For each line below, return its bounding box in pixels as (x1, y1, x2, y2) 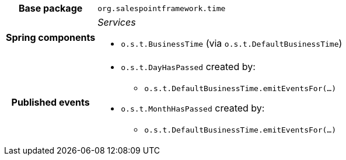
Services (97, 16, 136, 28)
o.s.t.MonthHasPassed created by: (121, 102, 265, 114)
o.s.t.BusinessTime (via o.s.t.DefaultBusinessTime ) (121, 37, 342, 49)
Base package (18, 2, 83, 14)
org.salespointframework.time (97, 4, 226, 13)
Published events (11, 96, 90, 108)
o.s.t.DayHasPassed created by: (121, 61, 256, 72)
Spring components (6, 32, 96, 43)
